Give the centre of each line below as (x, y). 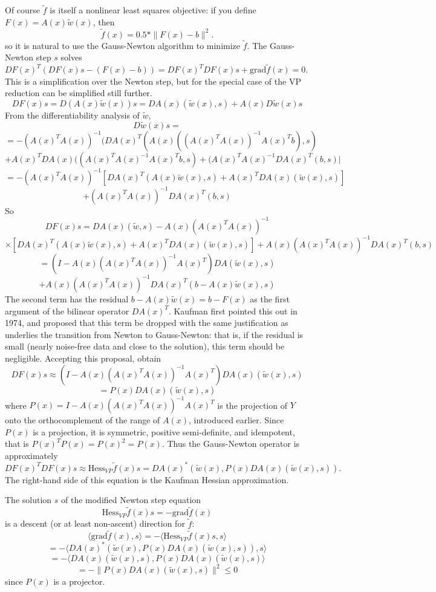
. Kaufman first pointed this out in (233, 311)
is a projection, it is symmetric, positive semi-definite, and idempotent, (164, 431)
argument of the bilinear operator (67, 311)
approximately (31, 455)
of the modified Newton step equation (131, 500)
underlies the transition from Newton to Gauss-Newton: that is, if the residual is (154, 334)
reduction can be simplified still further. (79, 93)
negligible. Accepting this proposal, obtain (83, 358)
